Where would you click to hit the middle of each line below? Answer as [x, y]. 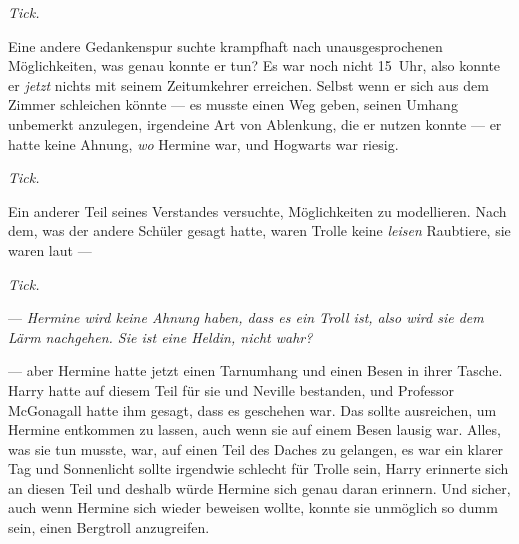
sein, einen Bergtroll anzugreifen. [109, 527]
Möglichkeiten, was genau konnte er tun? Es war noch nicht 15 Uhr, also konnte [254, 65]
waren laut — [50, 249]
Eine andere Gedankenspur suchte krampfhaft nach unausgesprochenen [225, 45]
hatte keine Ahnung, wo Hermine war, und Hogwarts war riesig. [203, 143]
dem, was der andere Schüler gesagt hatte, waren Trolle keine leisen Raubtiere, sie [259, 230]
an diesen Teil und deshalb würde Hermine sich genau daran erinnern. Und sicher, [259, 487]
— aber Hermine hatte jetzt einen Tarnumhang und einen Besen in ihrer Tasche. [255, 370]
